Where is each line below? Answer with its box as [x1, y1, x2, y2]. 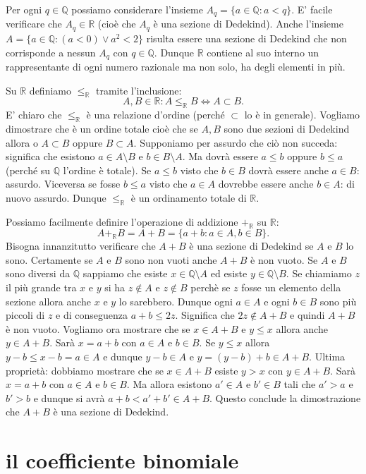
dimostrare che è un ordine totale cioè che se [6, 121, 198, 135]
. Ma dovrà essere [182, 149, 258, 164]
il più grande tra [6, 280, 77, 295]
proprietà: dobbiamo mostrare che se [6, 363, 164, 377]
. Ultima [309, 349, 346, 364]
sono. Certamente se [6, 252, 93, 267]
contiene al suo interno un [207, 44, 319, 59]
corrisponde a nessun [6, 44, 96, 59]
